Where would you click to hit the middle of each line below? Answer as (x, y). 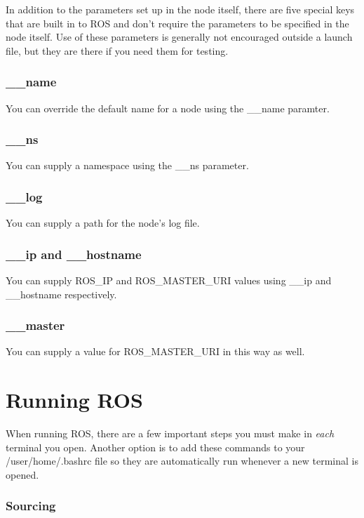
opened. (22, 474)
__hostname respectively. (61, 294)
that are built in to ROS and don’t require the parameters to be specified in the (177, 23)
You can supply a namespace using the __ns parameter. (127, 165)
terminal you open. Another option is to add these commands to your (155, 447)
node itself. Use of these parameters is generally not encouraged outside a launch (179, 37)
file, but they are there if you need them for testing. (117, 50)
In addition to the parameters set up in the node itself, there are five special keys (180, 9)
